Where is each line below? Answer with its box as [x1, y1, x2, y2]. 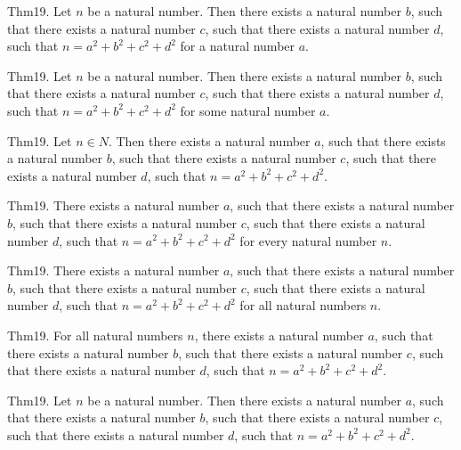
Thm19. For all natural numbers [7, 325, 183, 344]
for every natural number [239, 231, 377, 250]
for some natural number [180, 101, 316, 119]
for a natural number [180, 37, 295, 55]
